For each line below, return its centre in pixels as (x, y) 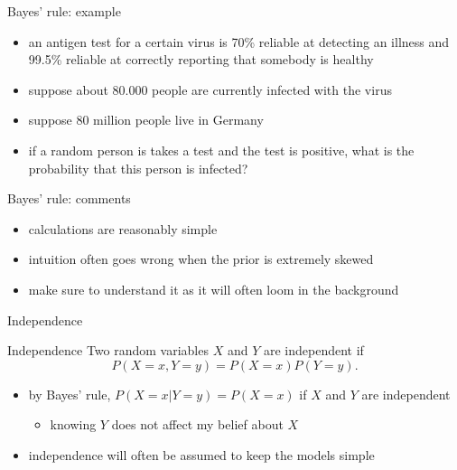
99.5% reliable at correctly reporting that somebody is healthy (201, 59)
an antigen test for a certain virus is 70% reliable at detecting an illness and (239, 41)
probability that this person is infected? (138, 168)
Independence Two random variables (108, 350)
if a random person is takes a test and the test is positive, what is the (221, 150)
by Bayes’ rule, (70, 394)
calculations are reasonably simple (123, 228)
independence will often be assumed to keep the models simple (201, 454)
